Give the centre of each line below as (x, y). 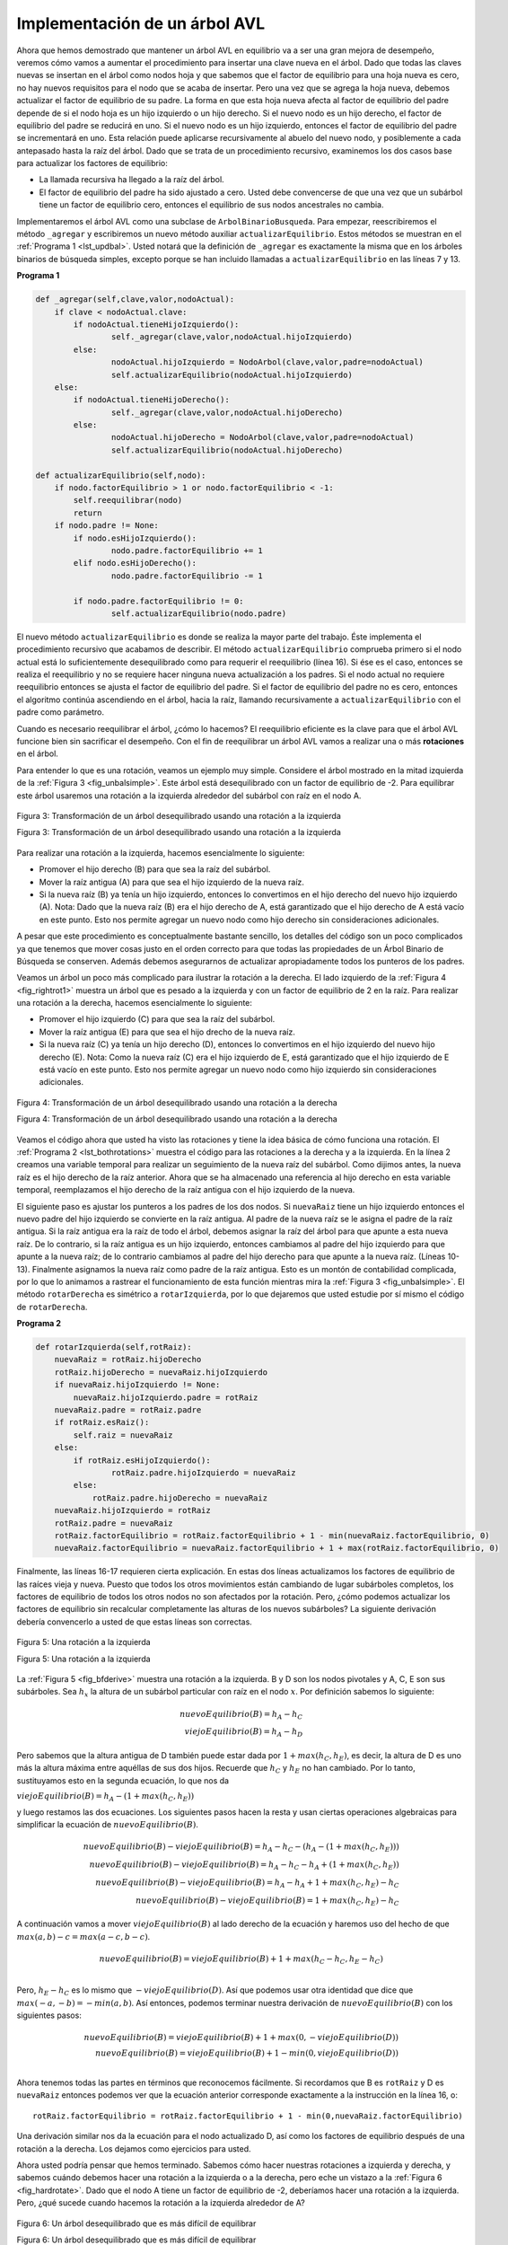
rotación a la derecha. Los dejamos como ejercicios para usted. (134, 2148)
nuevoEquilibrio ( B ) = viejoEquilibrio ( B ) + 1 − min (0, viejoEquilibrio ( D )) (247, 2053)
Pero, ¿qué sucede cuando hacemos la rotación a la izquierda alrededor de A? (161, 2203)
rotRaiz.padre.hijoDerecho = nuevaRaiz (180, 1498)
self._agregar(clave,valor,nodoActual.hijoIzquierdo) (232, 337)
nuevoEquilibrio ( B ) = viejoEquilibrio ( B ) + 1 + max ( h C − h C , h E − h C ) (241, 1959)
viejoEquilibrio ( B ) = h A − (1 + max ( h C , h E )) (105, 1797)
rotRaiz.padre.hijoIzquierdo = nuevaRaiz (203, 1472)
